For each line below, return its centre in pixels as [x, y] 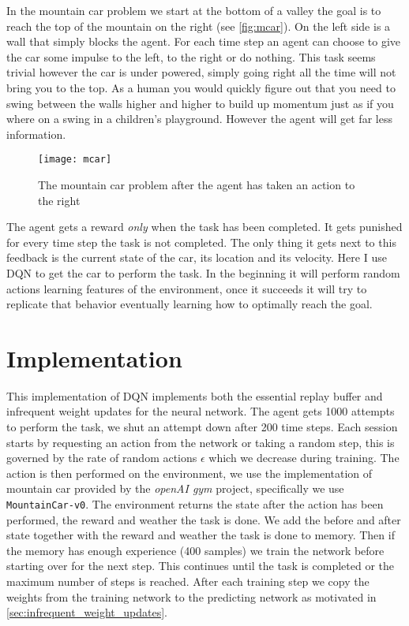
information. [36, 134]
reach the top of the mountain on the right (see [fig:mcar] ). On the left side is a [199, 26]
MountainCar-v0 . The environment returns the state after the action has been [195, 504]
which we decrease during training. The [304, 458]
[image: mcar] [75, 160]
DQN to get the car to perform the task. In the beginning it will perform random [203, 272]
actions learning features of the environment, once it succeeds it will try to [187, 288]
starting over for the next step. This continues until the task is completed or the [200, 566]
